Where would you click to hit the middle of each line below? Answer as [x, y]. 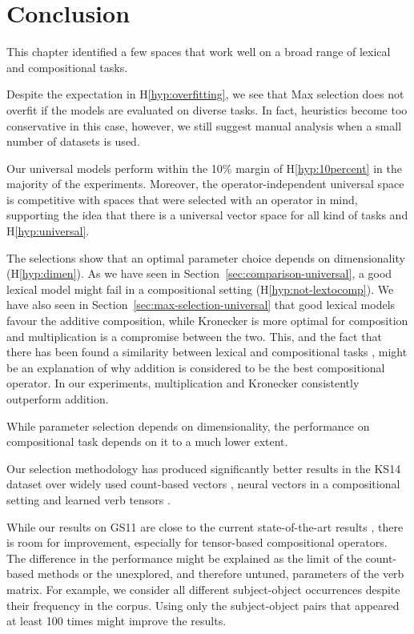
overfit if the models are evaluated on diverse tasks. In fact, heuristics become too [207, 109]
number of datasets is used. [73, 141]
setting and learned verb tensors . [88, 499]
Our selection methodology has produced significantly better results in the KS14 [204, 468]
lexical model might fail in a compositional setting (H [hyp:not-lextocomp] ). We [200, 289]
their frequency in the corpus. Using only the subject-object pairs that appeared [203, 605]
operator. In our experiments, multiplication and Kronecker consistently [183, 383]
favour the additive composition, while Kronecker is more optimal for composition [207, 321]
